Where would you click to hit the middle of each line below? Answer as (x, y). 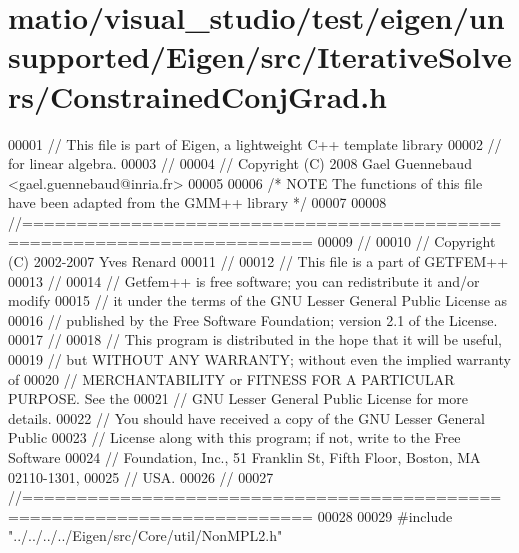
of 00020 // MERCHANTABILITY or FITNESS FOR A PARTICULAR (231, 378)
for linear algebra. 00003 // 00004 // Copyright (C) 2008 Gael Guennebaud (240, 163)
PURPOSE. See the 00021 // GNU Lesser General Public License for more (238, 398)
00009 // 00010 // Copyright (406, 241)
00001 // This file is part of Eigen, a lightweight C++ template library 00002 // (255, 143)
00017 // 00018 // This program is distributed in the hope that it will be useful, (255, 339)
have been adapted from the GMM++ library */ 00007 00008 (197, 202)
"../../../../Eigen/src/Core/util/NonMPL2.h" (145, 535)
